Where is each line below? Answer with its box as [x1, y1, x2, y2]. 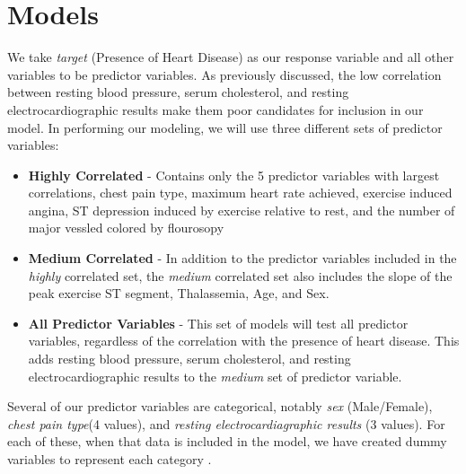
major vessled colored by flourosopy [28, 218, 224, 237]
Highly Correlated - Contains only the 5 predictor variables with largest [28, 165, 440, 184]
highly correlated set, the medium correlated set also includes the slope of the [28, 266, 453, 285]
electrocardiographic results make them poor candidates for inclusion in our [7, 100, 424, 118]
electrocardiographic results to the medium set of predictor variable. [28, 366, 402, 385]
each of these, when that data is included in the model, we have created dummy [7, 432, 447, 451]
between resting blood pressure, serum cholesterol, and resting [7, 83, 349, 101]
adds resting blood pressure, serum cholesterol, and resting [28, 349, 351, 368]
